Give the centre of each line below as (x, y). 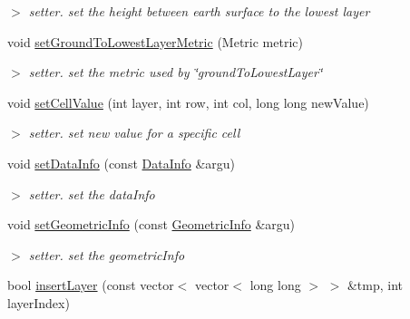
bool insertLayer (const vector (91, 285)
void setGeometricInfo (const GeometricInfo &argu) (151, 224)
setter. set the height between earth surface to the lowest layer (199, 11)
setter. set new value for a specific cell (134, 133)
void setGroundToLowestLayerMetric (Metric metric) (155, 41)
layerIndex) (39, 302)
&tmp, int (375, 285)
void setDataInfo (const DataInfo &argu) (122, 163)
